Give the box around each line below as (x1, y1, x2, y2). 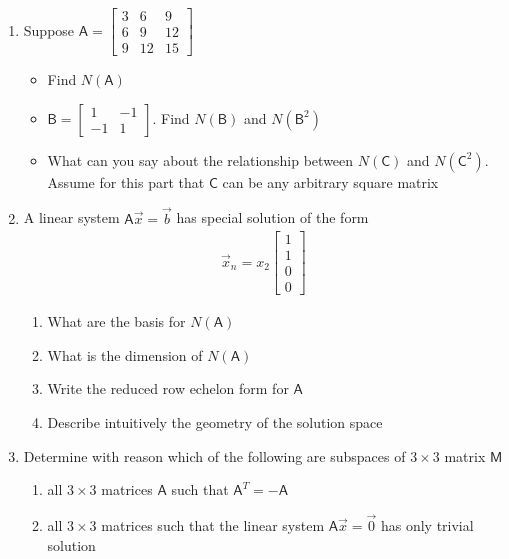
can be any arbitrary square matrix (222, 171, 439, 192)
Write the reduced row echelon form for (47, 378, 289, 399)
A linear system (23, 207, 120, 228)
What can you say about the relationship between (47, 149, 354, 170)
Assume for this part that (47, 171, 205, 192)
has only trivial (380, 515, 474, 536)
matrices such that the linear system (101, 515, 325, 536)
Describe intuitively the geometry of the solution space (47, 412, 383, 433)
